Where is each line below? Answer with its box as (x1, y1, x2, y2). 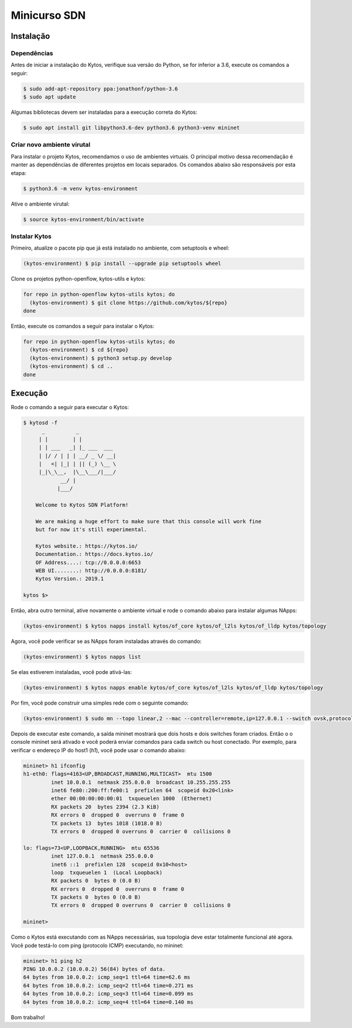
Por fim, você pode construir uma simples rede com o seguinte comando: (11, 699, 189, 707)
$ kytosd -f (23, 420, 58, 426)
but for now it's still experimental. (35, 526, 147, 533)
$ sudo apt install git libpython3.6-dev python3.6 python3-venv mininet (23, 124, 240, 132)
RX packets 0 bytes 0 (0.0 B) (50, 878, 141, 884)
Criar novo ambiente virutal (11, 141, 91, 149)
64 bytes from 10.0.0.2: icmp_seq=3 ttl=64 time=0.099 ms (23, 990, 194, 997)
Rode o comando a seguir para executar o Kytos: (11, 404, 129, 411)
